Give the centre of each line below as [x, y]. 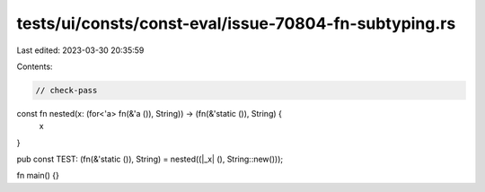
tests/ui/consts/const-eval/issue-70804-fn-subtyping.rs [236, 23]
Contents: [35, 66]
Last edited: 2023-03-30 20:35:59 [80, 50]
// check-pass [66, 90]
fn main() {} [38, 176]
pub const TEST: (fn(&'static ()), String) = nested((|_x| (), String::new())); [150, 159]
